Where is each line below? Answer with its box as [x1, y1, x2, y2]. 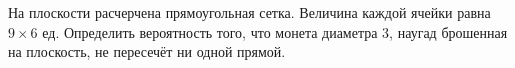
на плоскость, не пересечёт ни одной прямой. [8, 41, 286, 62]
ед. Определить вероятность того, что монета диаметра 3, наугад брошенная [42, 21, 508, 42]
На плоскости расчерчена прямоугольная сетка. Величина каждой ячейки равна [8, 2, 491, 22]
